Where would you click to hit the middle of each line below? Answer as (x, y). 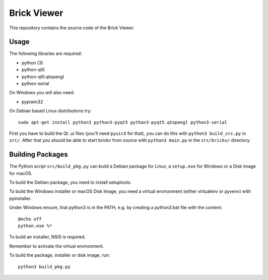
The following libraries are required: (46, 54)
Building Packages (38, 154)
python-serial (35, 84)
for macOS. (21, 173)
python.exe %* (35, 226)
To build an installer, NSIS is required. (47, 237)
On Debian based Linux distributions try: (50, 111)
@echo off (30, 219)
